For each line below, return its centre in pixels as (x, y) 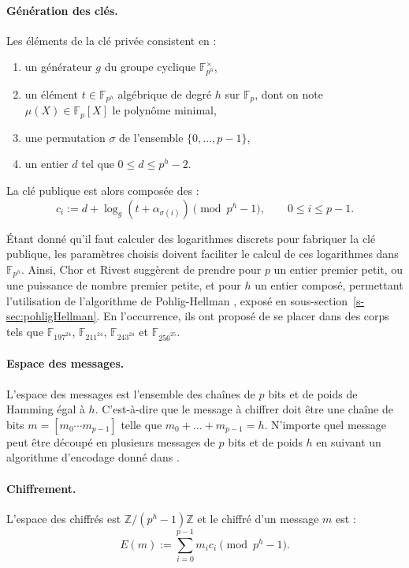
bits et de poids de (313, 393)
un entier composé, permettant (329, 285)
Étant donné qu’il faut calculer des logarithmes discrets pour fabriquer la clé (191, 238)
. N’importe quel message (325, 424)
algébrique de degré (165, 93)
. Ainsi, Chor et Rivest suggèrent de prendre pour (141, 269)
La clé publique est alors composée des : (103, 191)
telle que (141, 424)
